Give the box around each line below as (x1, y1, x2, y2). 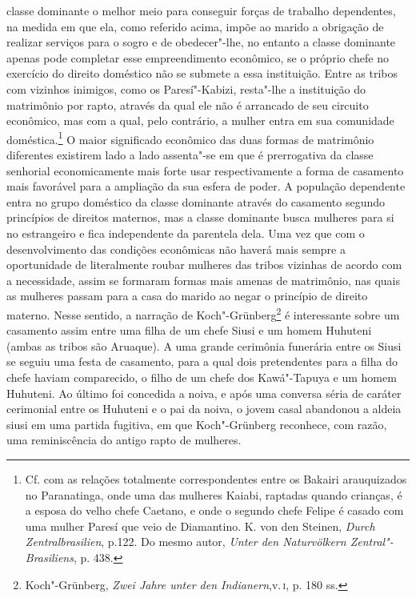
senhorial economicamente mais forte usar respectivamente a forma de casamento (6, 162, 404, 179)
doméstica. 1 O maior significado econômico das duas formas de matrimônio (6, 128, 374, 147)
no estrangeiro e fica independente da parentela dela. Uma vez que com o (6, 224, 365, 241)
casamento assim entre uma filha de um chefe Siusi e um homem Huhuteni (6, 322, 372, 339)
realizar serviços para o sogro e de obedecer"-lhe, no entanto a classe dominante (6, 34, 396, 50)
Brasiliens (25, 548, 74, 565)
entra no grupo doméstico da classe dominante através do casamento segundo (6, 193, 386, 210)
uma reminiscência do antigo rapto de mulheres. (6, 431, 242, 448)
